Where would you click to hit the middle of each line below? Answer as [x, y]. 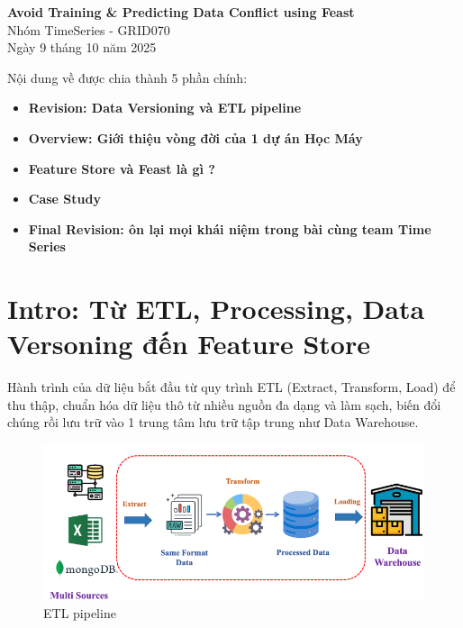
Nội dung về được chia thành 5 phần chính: [127, 77]
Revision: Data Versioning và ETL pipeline [165, 108]
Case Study [64, 199]
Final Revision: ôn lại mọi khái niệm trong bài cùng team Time [230, 228]
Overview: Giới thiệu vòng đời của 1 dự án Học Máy [195, 137]
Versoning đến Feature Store [189, 344]
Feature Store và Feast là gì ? [122, 168]
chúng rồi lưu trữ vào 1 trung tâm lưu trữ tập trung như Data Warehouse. [213, 422]
